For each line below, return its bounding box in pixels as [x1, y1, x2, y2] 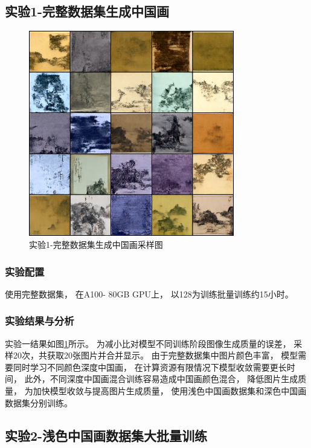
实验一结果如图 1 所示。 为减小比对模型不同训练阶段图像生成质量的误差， [5, 337, 291, 349]
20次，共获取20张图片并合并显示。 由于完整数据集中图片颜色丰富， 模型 [13, 349, 298, 362]
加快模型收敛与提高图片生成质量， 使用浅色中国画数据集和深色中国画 [33, 384, 307, 397]
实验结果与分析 [5, 313, 74, 328]
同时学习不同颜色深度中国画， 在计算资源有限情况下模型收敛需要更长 [13, 360, 287, 373]
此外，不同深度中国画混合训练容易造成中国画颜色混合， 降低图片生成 [24, 372, 298, 385]
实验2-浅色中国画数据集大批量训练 [5, 426, 208, 444]
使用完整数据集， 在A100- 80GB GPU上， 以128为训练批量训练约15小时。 [5, 287, 293, 300]
